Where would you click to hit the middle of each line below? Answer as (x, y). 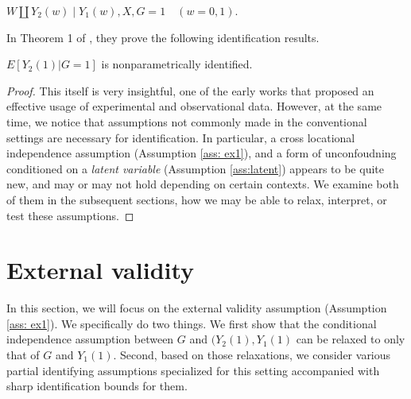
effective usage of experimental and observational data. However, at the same (194, 106)
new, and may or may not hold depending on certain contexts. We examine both (203, 184)
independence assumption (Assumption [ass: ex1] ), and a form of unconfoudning (202, 153)
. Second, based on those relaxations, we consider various (252, 355)
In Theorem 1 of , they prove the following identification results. (163, 37)
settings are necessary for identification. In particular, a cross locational (181, 137)
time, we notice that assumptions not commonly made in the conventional (187, 121)
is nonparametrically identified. (177, 64)
